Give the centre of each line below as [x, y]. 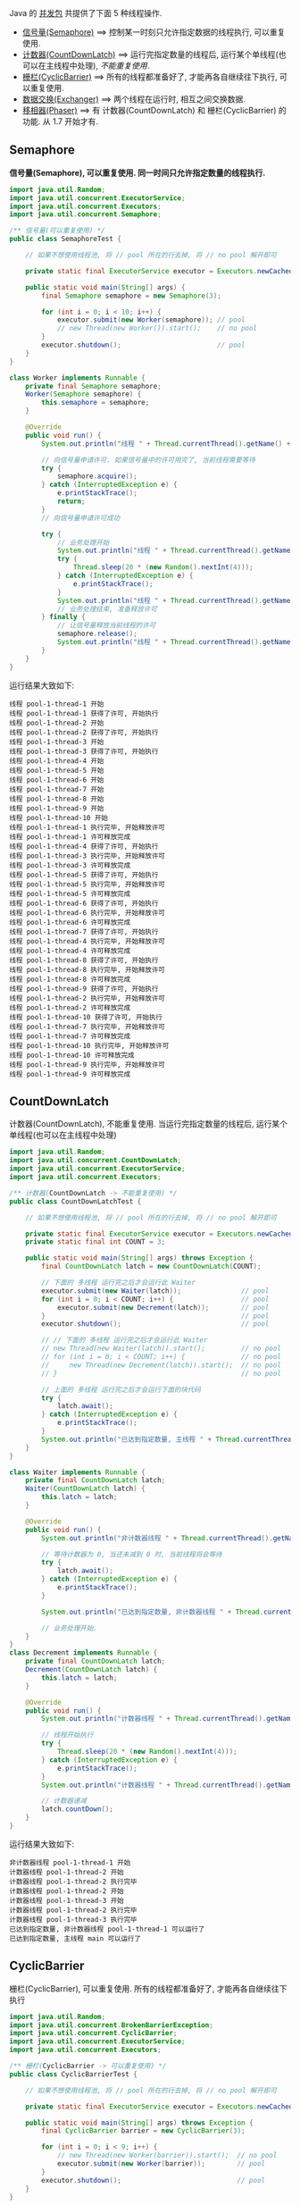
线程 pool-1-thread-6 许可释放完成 [70, 922]
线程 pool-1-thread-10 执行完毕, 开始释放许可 [89, 1045]
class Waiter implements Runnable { [77, 1472]
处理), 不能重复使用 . [113, 66]
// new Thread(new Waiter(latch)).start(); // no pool [161, 1349]
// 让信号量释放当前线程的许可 [106, 625]
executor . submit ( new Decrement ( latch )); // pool [163, 1307]
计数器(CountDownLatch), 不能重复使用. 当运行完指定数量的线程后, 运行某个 [149, 1124]
